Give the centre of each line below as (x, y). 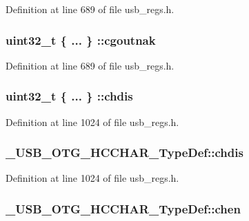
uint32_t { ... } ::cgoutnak (81, 40)
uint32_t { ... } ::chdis (69, 96)
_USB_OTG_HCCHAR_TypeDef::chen (123, 208)
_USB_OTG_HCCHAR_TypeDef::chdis (124, 152)
